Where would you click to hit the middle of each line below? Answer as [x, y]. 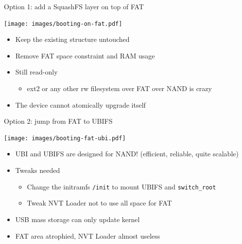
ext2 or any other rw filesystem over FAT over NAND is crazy [119, 88]
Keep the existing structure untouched [72, 39]
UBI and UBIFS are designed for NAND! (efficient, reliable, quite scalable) [127, 154]
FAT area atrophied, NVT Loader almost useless [88, 235]
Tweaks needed [38, 170]
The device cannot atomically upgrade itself [80, 104]
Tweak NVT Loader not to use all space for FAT [99, 203]
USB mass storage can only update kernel [78, 219]
